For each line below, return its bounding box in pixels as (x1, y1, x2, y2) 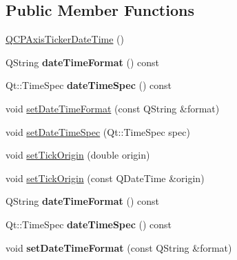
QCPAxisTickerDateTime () (6, 32, 124, 46)
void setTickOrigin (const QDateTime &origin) (6, 170, 205, 185)
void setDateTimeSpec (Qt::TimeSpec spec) (6, 124, 190, 139)
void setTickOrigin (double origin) (6, 148, 150, 162)
